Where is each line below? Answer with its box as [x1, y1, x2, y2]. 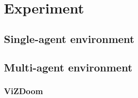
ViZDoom [4, 84, 43, 97]
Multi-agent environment [4, 59, 133, 74]
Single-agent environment [4, 31, 135, 46]
